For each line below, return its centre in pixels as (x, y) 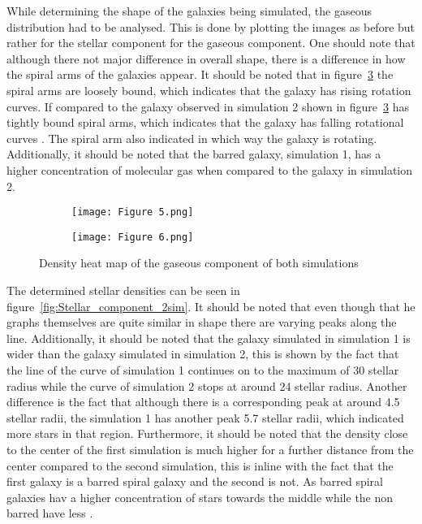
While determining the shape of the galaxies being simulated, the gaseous (189, 11)
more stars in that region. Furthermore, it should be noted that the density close (207, 433)
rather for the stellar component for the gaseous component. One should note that (211, 43)
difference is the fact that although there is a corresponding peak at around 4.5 (203, 402)
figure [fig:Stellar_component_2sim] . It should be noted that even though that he (211, 306)
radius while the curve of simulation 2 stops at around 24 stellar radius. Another (207, 385)
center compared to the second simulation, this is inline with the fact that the (200, 465)
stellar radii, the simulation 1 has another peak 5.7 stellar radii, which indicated (205, 417)
